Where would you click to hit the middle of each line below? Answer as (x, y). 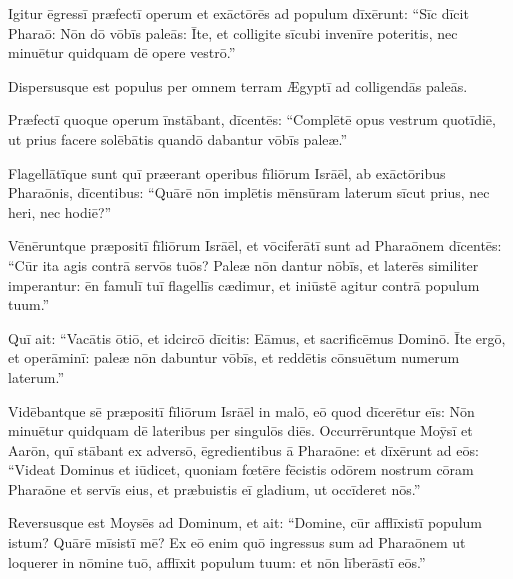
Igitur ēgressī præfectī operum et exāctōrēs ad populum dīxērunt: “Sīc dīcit (238, 13)
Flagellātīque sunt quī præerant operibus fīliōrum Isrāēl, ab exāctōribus (227, 172)
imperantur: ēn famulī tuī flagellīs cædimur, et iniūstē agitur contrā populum (244, 284)
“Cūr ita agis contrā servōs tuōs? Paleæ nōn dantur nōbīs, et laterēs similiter (243, 264)
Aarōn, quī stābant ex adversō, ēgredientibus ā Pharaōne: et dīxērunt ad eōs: (243, 449)
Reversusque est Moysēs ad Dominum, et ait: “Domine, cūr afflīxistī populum (245, 522)
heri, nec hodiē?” (60, 211)
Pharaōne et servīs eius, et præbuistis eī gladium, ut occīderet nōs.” (214, 488)
